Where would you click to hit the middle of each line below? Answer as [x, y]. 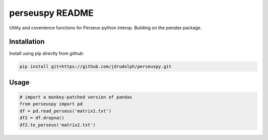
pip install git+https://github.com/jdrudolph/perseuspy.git [96, 67]
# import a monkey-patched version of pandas [76, 97]
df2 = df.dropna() [42, 118]
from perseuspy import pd [51, 104]
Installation [27, 42]
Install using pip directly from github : [47, 53]
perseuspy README [51, 13]
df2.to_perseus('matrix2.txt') [58, 125]
